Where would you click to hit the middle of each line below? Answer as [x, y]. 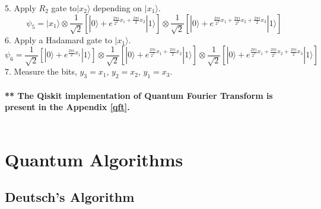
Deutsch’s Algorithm [70, 197]
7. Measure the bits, [41, 71]
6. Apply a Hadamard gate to [58, 39]
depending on [118, 8]
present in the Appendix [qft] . [67, 107]
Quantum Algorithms [94, 159]
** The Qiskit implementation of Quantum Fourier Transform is [139, 95]
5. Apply [20, 8]
